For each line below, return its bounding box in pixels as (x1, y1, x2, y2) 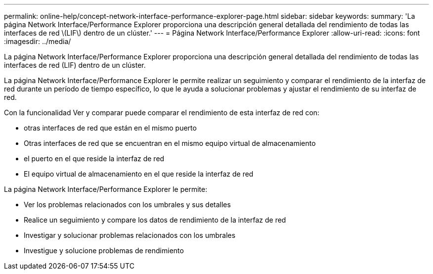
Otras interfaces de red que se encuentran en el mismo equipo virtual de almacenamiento (24, 139, 316, 147)
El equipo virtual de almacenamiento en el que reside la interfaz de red (24, 170, 254, 178)
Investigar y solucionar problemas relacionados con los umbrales (24, 231, 236, 239)
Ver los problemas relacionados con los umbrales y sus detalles (24, 200, 231, 209)
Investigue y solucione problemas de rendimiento (24, 246, 184, 255)
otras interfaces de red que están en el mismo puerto (24, 124, 197, 132)
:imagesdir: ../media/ (4, 37, 71, 46)
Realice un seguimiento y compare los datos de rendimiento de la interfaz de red (24, 216, 286, 224)
